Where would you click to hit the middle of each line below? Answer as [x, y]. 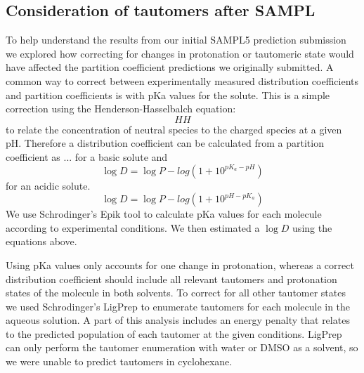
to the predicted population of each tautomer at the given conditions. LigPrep [174, 333]
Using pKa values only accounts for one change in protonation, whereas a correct [180, 264]
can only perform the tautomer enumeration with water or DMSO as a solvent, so [182, 347]
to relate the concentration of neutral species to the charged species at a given [174, 129]
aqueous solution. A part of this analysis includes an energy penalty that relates [178, 320]
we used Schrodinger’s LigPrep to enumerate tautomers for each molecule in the [178, 306]
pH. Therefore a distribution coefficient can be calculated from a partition [165, 143]
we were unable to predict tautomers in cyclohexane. [119, 361]
